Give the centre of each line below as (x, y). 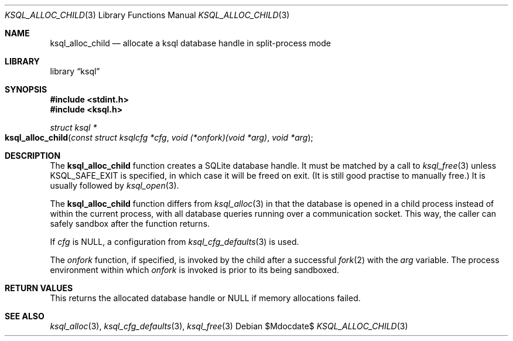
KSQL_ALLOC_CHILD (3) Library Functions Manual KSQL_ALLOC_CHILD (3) (147, 15)
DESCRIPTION (33, 156)
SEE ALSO (25, 316)
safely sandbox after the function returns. (130, 224)
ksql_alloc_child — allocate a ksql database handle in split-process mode (190, 43)
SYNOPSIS (26, 89)
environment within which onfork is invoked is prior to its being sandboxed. (195, 270)
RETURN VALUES (39, 288)
